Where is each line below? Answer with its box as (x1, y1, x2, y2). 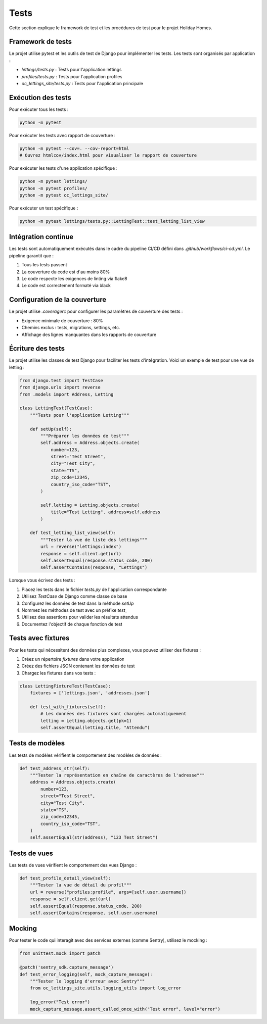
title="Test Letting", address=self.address (50, 509, 161, 515)
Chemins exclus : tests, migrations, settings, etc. (21, 325, 121, 331)
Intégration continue (9, 233, 74, 241)
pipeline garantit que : (9, 252, 54, 258)
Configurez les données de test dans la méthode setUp (21, 600, 134, 606)
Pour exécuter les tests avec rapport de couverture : (9, 132, 116, 138)
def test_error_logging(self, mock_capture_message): (19, 972, 153, 977)
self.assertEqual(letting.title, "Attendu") (40, 725, 150, 731)
